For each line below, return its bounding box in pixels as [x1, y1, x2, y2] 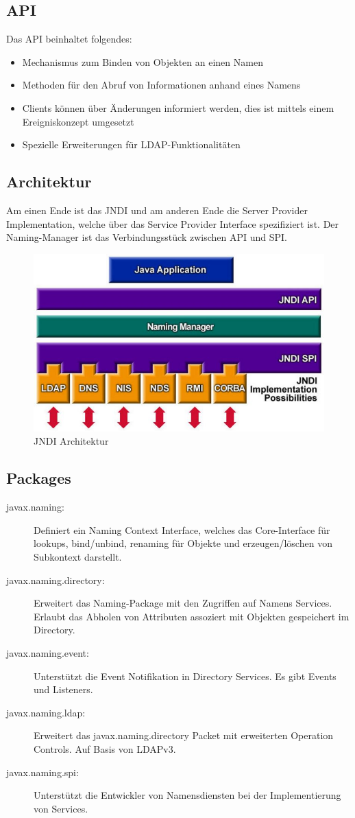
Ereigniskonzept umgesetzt [22, 114, 134, 128]
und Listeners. [34, 682, 93, 697]
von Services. [34, 801, 88, 815]
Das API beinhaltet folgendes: [6, 32, 132, 46]
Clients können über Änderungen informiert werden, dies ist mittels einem [22, 100, 334, 115]
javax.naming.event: [6, 646, 89, 660]
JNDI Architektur [34, 434, 109, 448]
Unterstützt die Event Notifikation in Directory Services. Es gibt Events [34, 668, 336, 683]
